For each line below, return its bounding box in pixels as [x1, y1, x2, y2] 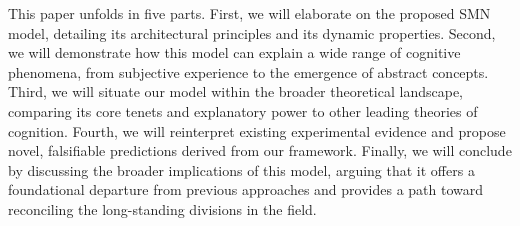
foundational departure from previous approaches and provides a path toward [8, 179, 484, 200]
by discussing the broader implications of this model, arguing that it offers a [8, 159, 475, 180]
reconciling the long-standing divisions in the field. [8, 198, 317, 219]
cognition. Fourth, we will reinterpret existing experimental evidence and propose [8, 120, 506, 141]
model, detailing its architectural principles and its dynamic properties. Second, [8, 22, 496, 43]
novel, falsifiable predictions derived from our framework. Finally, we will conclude [8, 140, 512, 161]
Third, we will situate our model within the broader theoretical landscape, [8, 81, 463, 102]
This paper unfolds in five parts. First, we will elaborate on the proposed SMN [8, 3, 491, 23]
